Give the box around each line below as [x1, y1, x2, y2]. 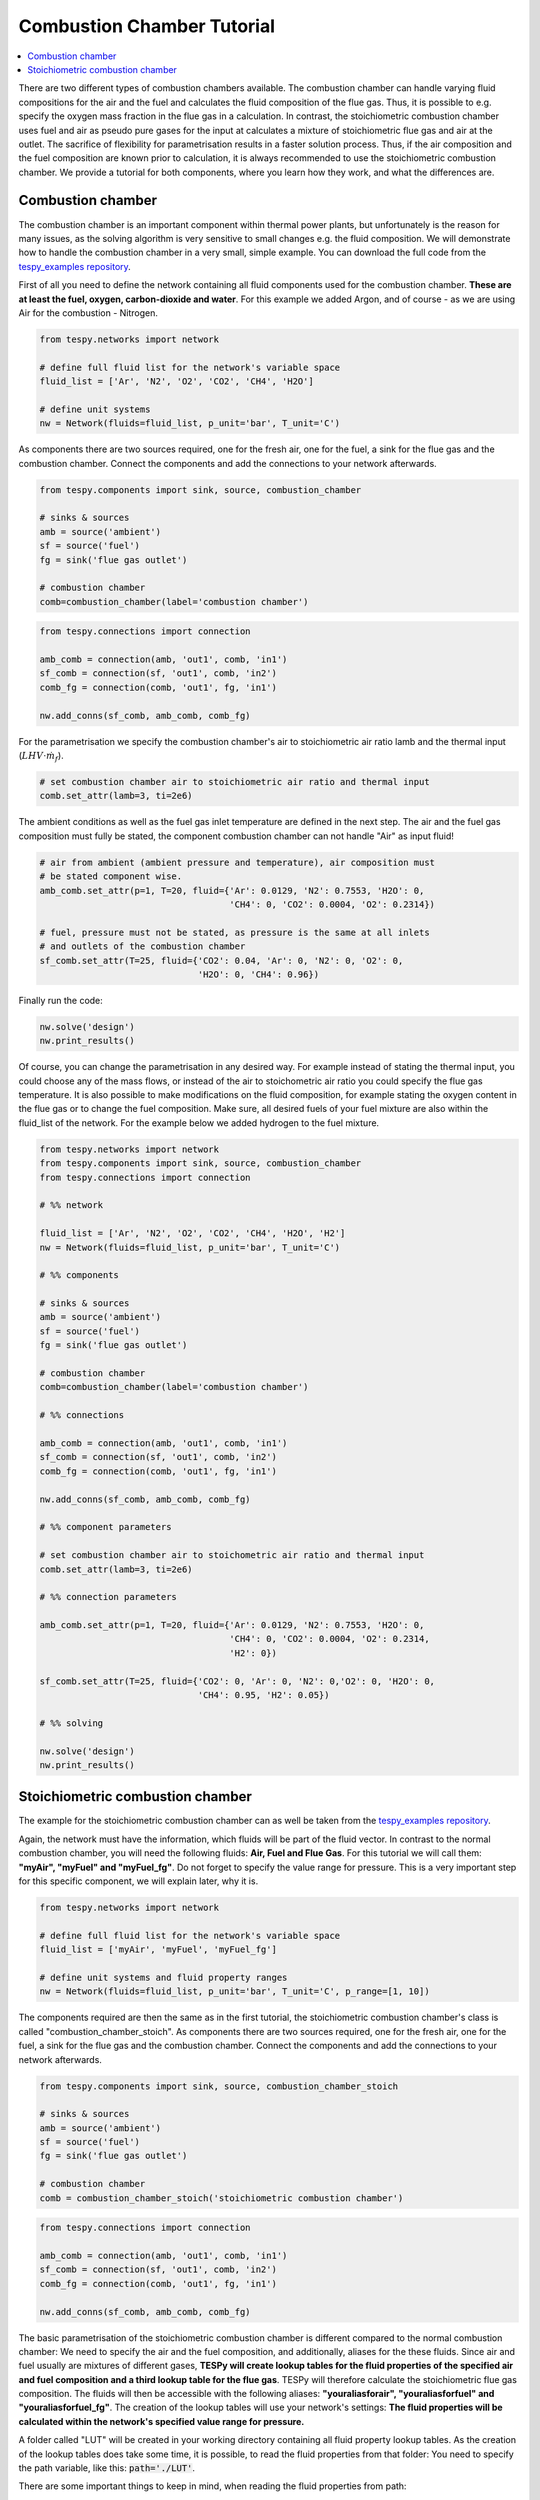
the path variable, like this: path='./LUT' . [18, 2462, 195, 2474]
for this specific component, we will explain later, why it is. [18, 1875, 259, 1887]
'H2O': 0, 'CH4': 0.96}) [197, 968, 320, 980]
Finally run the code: [18, 994, 104, 1006]
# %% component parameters [39, 1521, 172, 1533]
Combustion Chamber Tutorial [18, 15, 275, 37]
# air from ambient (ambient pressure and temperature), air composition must [39, 856, 435, 868]
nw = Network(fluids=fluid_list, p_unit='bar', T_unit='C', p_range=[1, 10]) [39, 1986, 430, 1997]
